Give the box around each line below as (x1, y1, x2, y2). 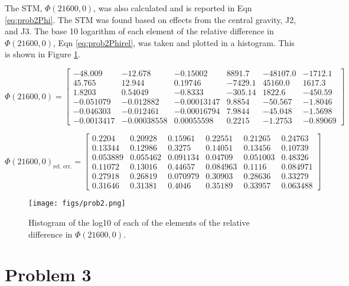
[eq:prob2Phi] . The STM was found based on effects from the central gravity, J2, (5, 13, 296, 25)
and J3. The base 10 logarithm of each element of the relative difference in (5, 25, 274, 37)
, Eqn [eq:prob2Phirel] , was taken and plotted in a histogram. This (53, 36, 295, 48)
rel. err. (53, 163, 72, 170)
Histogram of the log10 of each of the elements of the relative (28, 216, 250, 228)
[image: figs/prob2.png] (28, 199, 126, 208)
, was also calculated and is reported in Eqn (93, 2, 252, 14)
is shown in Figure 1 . (5, 48, 80, 60)
